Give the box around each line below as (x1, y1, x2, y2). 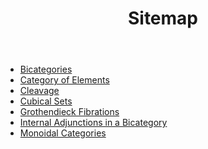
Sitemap (127, 7, 199, 30)
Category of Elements (19, 74, 110, 86)
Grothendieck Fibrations (19, 106, 120, 118)
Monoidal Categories (19, 127, 107, 139)
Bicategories (19, 63, 73, 76)
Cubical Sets (19, 95, 73, 107)
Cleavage (19, 85, 60, 97)
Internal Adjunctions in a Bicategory (19, 117, 168, 129)
